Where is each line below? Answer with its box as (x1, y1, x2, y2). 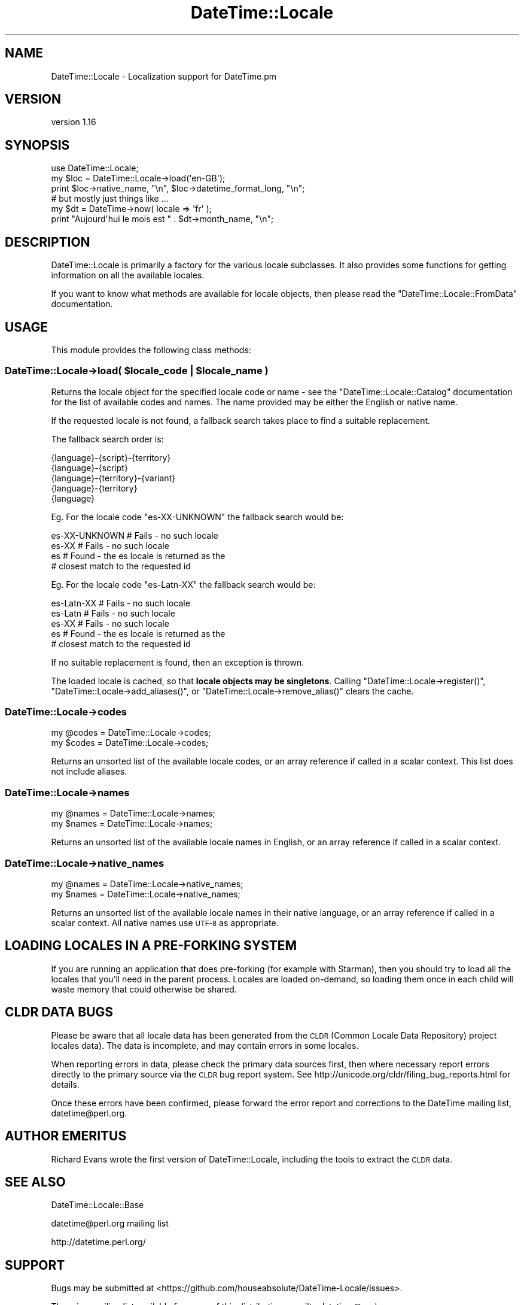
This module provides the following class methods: (51, 344, 251, 355)
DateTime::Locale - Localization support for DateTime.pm (51, 71, 277, 81)
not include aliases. (51, 766, 127, 777)
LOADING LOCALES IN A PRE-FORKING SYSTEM (5, 938, 297, 954)
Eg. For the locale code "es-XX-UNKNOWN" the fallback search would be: (51, 511, 344, 522)
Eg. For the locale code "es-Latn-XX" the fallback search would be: (51, 579, 316, 590)
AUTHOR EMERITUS (5, 1128, 127, 1144)
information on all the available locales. (51, 270, 205, 281)
